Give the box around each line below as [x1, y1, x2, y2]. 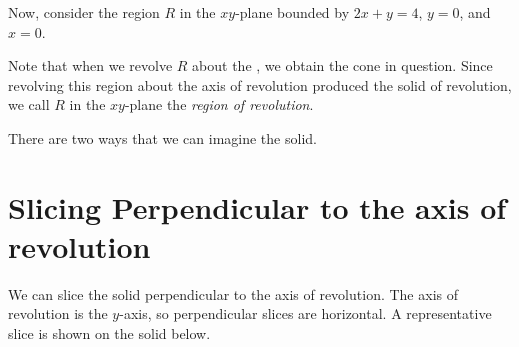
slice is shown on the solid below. [8, 323, 211, 344]
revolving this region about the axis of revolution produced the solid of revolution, [8, 74, 512, 95]
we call [8, 94, 50, 115]
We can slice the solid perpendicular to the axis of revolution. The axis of [8, 283, 458, 304]
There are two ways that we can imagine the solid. [8, 127, 317, 148]
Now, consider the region [8, 2, 160, 22]
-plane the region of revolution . [124, 94, 314, 115]
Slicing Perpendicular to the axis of [8, 186, 507, 227]
